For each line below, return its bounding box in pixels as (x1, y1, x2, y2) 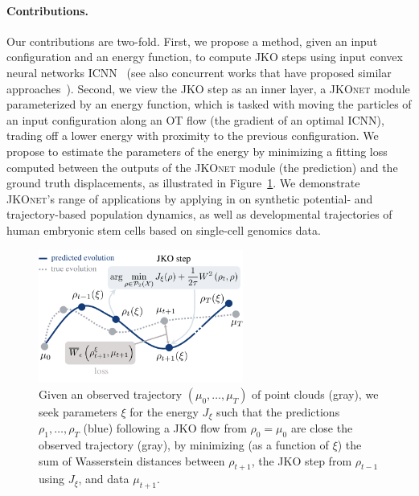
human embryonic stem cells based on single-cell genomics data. (6, 221, 321, 238)
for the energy (129, 403, 199, 420)
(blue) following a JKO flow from (83, 420, 247, 437)
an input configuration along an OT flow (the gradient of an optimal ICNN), (6, 111, 384, 128)
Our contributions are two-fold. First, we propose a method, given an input (6, 32, 378, 49)
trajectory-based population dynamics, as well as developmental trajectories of (6, 206, 392, 223)
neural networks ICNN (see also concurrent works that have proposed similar (6, 64, 392, 80)
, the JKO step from (251, 452, 352, 469)
